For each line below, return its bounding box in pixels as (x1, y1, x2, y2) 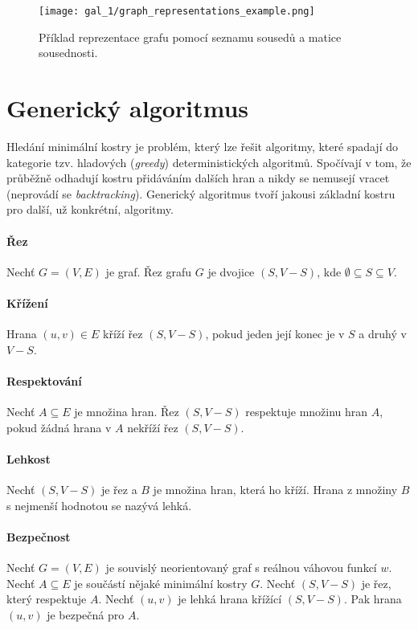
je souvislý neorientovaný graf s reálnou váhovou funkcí (105, 559, 377, 576)
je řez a (100, 481, 137, 498)
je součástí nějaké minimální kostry (74, 574, 248, 591)
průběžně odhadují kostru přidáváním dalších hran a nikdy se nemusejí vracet (6, 170, 390, 186)
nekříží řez (127, 419, 178, 435)
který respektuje (6, 590, 87, 607)
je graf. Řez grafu (105, 263, 192, 280)
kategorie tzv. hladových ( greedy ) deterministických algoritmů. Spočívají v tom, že (6, 153, 412, 170)
